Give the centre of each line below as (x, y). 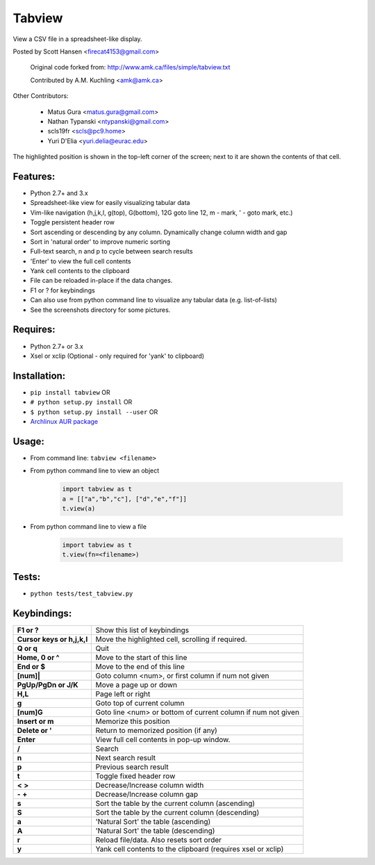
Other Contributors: (41, 96)
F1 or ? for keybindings (62, 290)
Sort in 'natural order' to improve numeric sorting (100, 241)
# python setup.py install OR (81, 402)
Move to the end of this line (140, 666)
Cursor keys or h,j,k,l (52, 639)
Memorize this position (133, 721)
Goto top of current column (140, 703)
